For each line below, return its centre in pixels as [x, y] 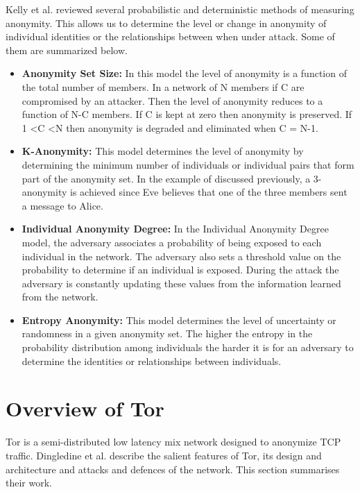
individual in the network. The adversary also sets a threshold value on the [181, 256]
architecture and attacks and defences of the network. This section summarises [173, 469]
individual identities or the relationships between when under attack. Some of [170, 36]
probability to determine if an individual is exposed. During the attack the [180, 270]
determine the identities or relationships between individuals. [152, 360]
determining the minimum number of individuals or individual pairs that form [188, 164]
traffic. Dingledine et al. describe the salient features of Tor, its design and [164, 455]
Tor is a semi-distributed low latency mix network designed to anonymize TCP [173, 442]
